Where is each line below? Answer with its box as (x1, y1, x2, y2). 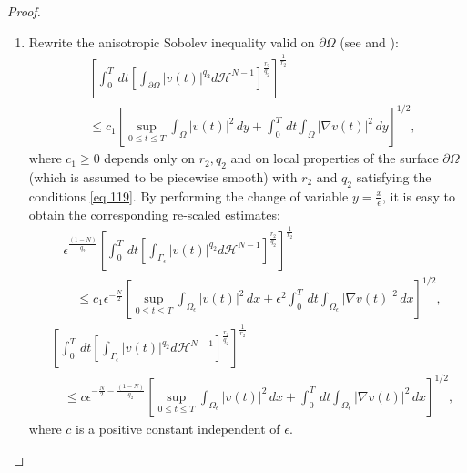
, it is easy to (382, 186, 455, 205)
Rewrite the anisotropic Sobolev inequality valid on (28, 32, 315, 51)
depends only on (104, 149, 196, 168)
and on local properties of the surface (230, 149, 439, 168)
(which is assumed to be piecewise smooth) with (28, 167, 298, 186)
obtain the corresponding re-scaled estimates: (28, 204, 280, 223)
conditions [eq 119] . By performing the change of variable (28, 186, 349, 205)
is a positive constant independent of (76, 418, 280, 437)
